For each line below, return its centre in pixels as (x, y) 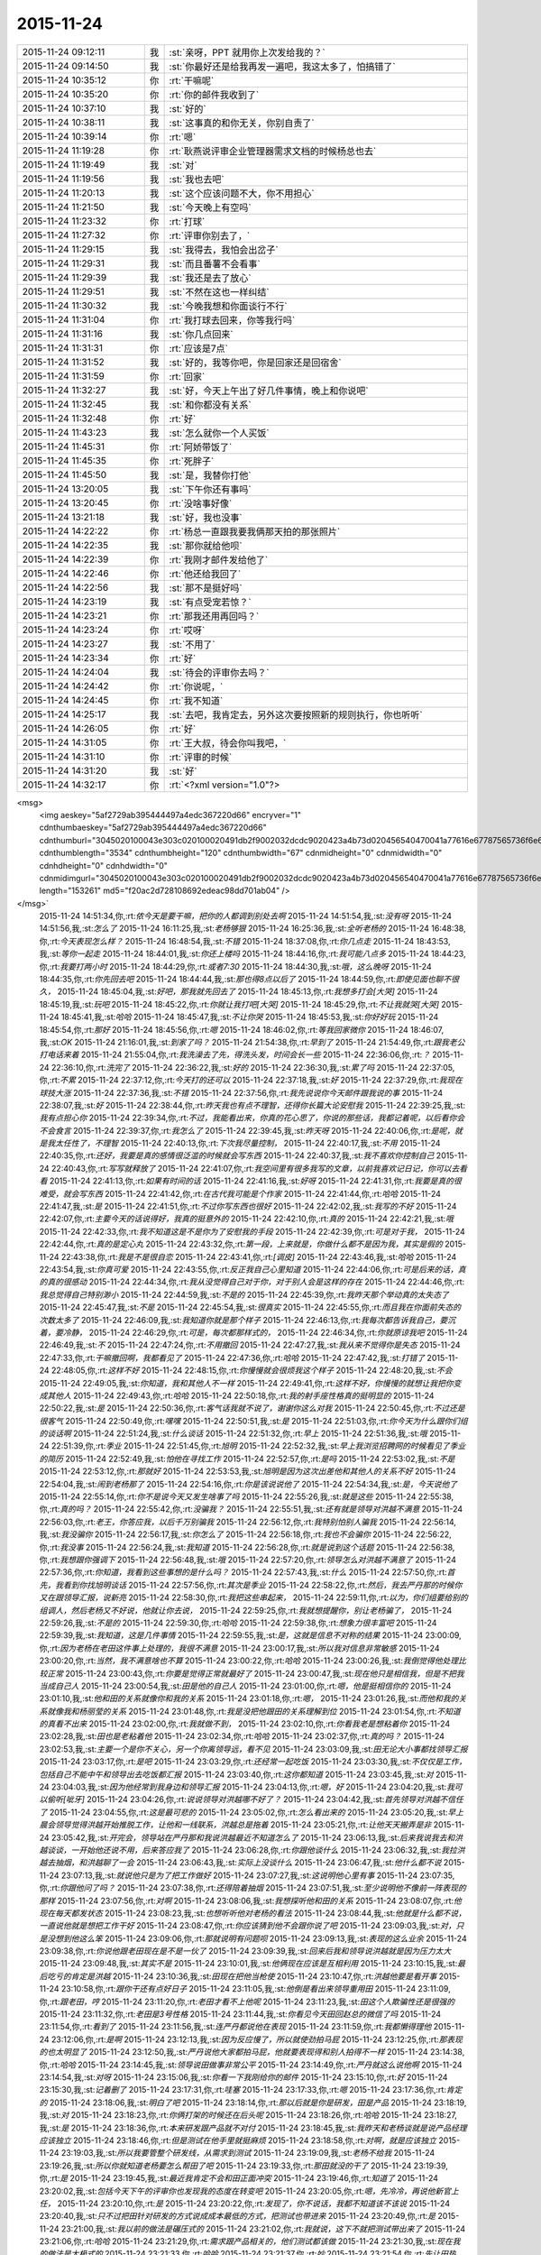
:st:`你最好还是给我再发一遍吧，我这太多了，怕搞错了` (282, 66)
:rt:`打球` (187, 221)
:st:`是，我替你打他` (210, 475)
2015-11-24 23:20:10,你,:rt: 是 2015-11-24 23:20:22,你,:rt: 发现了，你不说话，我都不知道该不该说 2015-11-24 (254, 2203)
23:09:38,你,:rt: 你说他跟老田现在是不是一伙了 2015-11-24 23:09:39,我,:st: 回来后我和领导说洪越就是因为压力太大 (245, 1951)
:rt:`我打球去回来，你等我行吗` (232, 320)
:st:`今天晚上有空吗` (210, 207)
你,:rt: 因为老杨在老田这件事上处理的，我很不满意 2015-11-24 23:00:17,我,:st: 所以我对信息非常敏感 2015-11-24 (239, 1648)
